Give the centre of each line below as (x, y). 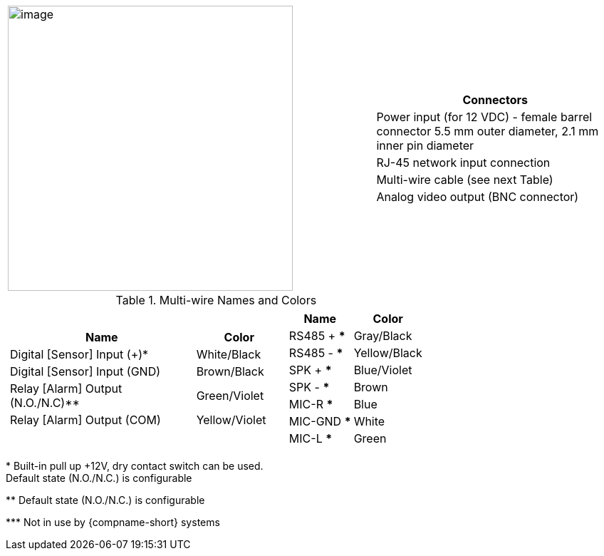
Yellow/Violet (231, 420)
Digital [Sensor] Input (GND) (85, 371)
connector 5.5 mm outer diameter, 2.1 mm (488, 131)
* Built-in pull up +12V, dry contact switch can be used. (135, 466)
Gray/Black (383, 336)
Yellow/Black (388, 353)
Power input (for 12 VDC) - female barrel (484, 117)
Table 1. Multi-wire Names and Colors (216, 300)
